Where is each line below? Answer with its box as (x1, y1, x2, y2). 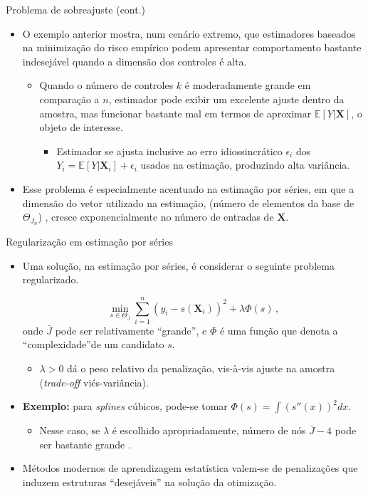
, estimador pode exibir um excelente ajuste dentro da (108, 91, 345, 106)
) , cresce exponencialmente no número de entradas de (38, 209, 274, 224)
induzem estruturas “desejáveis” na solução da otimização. (22, 475, 277, 490)
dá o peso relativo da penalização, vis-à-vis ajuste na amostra (67, 361, 335, 376)
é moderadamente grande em (184, 78, 311, 93)
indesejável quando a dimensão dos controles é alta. (22, 53, 247, 68)
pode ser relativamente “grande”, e (55, 322, 207, 337)
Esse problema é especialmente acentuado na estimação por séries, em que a (22, 181, 354, 196)
